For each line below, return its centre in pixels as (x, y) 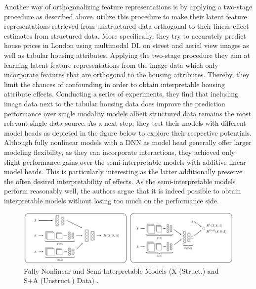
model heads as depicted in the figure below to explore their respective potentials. (128, 132)
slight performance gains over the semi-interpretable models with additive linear (125, 162)
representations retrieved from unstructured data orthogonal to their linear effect (127, 26)
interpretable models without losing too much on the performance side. (111, 200)
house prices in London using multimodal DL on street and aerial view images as (127, 45)
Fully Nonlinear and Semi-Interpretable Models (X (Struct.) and (121, 270)
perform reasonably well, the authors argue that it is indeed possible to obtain (123, 191)
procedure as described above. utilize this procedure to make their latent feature (126, 16)
